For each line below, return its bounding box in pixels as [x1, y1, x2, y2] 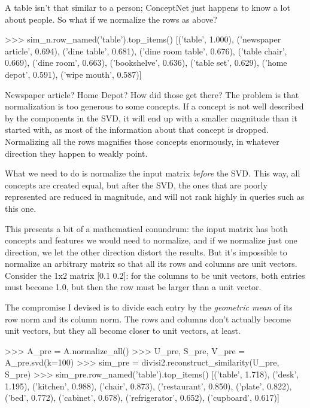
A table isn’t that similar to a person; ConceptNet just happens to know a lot [5, 1, 290, 13]
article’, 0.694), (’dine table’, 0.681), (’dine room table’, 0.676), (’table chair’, [5, 44, 287, 57]
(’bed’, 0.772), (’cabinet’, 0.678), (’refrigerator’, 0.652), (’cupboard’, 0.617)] [5, 391, 279, 404]
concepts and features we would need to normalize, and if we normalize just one [5, 234, 297, 246]
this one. [5, 202, 37, 214]
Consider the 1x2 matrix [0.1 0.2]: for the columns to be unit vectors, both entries [5, 269, 305, 281]
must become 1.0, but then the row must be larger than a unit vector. [5, 281, 262, 293]
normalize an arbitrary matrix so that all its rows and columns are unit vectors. [5, 257, 297, 270]
